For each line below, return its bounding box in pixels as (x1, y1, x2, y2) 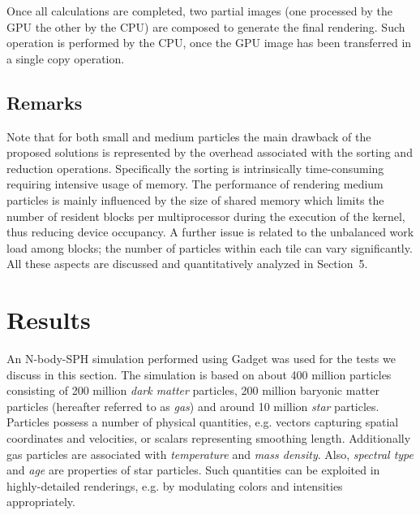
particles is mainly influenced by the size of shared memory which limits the (6, 191, 384, 208)
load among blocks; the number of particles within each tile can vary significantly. (6, 239, 413, 256)
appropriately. (6, 493, 75, 510)
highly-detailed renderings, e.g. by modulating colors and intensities (6, 477, 343, 494)
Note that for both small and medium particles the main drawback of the (6, 128, 371, 145)
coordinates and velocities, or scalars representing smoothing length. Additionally (6, 430, 411, 447)
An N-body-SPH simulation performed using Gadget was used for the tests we (6, 350, 396, 367)
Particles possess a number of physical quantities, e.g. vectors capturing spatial (6, 413, 399, 431)
